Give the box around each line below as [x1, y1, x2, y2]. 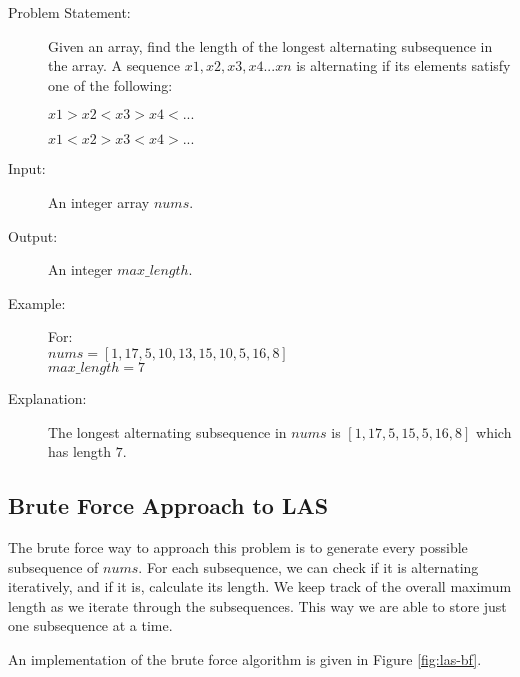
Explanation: [8, 387, 87, 408]
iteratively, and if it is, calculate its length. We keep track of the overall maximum [8, 576, 512, 597]
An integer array [48, 191, 150, 212]
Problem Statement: [8, 2, 131, 22]
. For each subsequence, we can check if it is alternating [138, 556, 479, 577]
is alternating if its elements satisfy [296, 55, 511, 76]
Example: [8, 292, 66, 313]
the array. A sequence [48, 55, 180, 76]
